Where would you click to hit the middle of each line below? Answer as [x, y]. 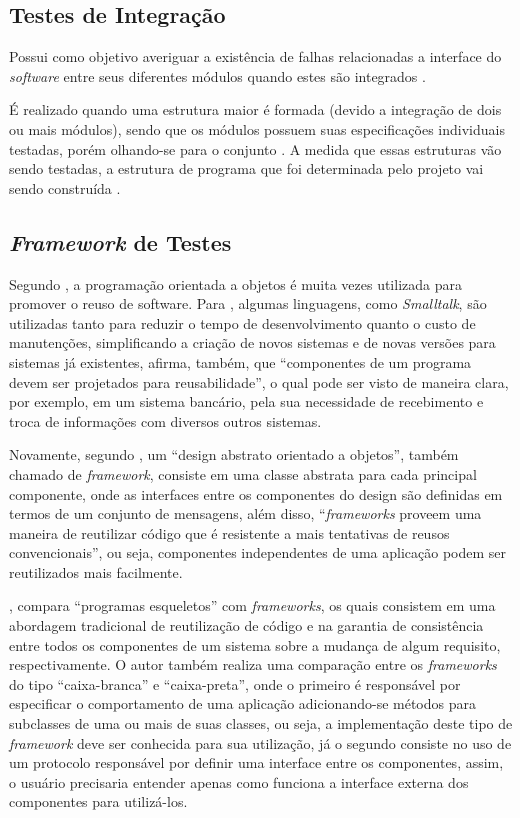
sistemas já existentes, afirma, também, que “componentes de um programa [240, 361]
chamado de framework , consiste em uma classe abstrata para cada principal [243, 473]
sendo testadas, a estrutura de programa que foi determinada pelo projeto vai [246, 168]
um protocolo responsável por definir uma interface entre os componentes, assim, [256, 762]
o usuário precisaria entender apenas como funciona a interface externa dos [239, 781]
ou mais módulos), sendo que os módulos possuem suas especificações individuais [257, 128]
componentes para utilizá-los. [98, 801]
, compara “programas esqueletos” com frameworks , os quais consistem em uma [252, 605]
